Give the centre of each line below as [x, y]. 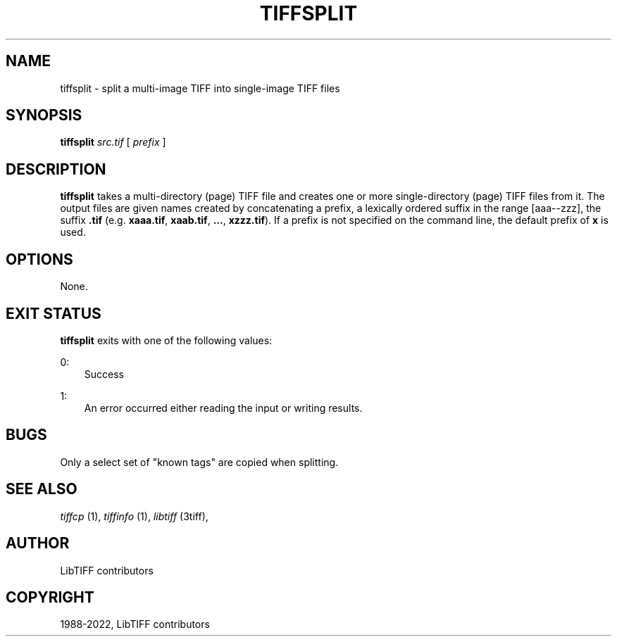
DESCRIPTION [56, 169]
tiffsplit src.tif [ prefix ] [113, 142]
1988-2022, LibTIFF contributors [135, 624]
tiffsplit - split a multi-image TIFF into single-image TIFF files [200, 88]
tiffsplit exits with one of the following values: [166, 340]
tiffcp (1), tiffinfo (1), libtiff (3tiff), [134, 516]
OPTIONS [39, 259]
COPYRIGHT [50, 597]
